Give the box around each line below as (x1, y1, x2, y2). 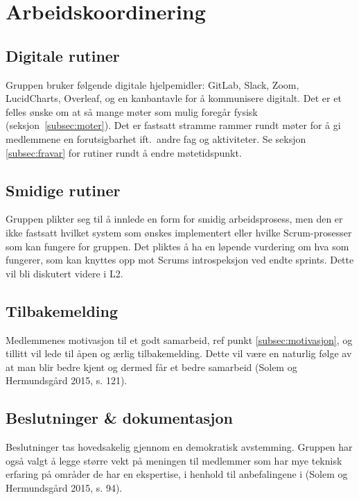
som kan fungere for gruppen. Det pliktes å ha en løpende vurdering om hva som (6, 239, 349, 253)
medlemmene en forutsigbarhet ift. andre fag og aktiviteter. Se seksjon (6, 131, 306, 146)
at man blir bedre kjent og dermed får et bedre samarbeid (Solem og (6, 359, 297, 374)
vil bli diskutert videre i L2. (6, 266, 123, 280)
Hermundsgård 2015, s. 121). (6, 373, 128, 388)
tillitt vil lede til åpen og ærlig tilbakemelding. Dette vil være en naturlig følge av (6, 346, 352, 361)
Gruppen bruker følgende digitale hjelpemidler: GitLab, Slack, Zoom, (6, 77, 299, 92)
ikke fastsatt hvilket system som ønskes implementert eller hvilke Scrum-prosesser (6, 225, 352, 239)
